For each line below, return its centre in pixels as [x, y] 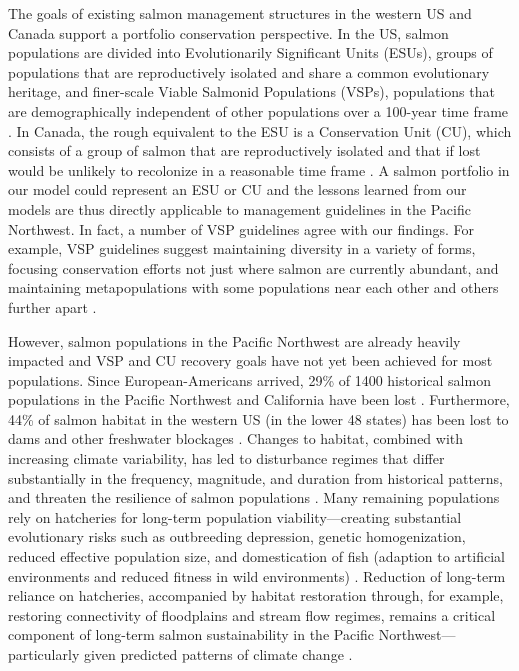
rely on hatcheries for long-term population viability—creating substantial [235, 516]
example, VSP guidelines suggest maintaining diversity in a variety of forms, [242, 248]
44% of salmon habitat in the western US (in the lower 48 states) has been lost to [258, 418]
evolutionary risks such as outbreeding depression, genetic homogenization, [237, 536]
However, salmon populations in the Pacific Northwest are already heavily [234, 340]
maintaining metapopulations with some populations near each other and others [253, 287]
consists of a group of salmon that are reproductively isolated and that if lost [244, 150]
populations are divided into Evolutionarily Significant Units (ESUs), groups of [250, 52]
